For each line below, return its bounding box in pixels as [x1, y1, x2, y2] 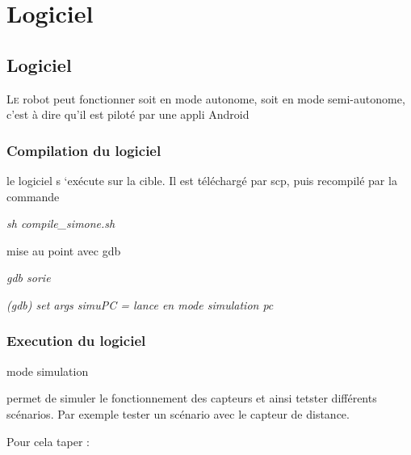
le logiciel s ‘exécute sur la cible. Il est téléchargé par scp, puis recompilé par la [6, 171, 397, 188]
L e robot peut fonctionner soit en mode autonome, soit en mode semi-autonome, [6, 90, 405, 107]
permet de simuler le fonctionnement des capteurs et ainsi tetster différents [6, 390, 377, 407]
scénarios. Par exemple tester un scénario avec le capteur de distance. [6, 405, 350, 422]
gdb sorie [6, 269, 51, 286]
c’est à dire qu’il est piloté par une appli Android [6, 106, 250, 123]
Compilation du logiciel [6, 140, 161, 160]
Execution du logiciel [6, 331, 146, 351]
